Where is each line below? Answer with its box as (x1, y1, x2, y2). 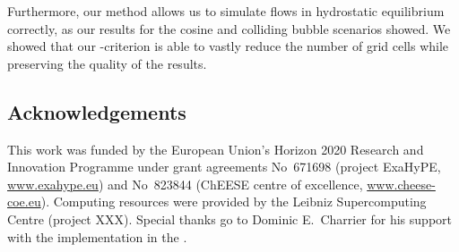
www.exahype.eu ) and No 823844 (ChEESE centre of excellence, (7, 174, 363, 193)
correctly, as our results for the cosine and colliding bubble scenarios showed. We (7, 19, 451, 38)
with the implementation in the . (7, 227, 187, 246)
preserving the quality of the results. (7, 54, 207, 72)
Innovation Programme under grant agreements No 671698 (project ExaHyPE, (7, 157, 441, 176)
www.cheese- (367, 174, 436, 193)
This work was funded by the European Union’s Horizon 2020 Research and (7, 139, 424, 158)
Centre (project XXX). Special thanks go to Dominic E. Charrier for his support (7, 209, 452, 228)
